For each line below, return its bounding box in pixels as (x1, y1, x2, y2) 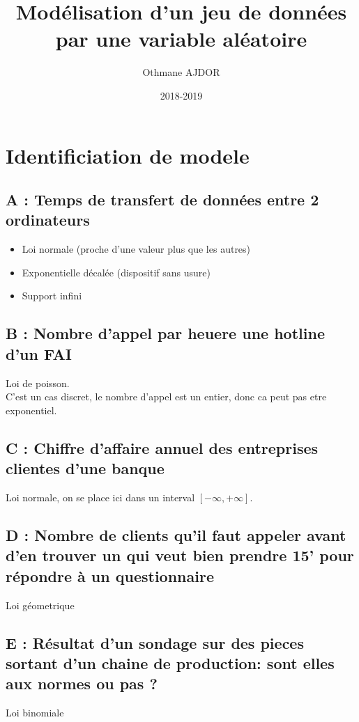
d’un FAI (6, 343, 72, 364)
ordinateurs (6, 209, 90, 230)
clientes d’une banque (6, 457, 165, 479)
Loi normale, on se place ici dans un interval (6, 490, 195, 505)
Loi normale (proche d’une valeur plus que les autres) (22, 242, 251, 256)
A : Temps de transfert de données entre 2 (6, 189, 319, 210)
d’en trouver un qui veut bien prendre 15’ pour (6, 544, 354, 566)
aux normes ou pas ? (6, 673, 158, 694)
